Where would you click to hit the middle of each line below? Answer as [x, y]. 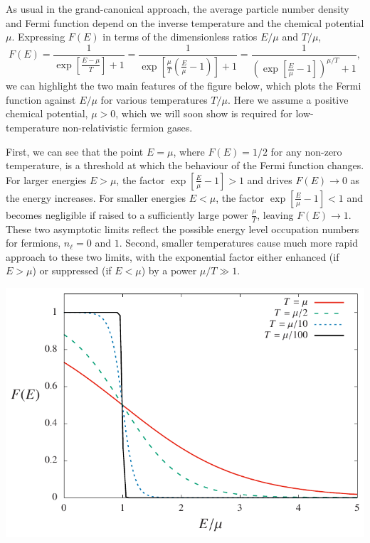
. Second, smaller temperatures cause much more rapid [238, 243]
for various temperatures [154, 99]
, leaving [275, 214]
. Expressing [38, 37]
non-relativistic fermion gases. [127, 127]
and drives [270, 179]
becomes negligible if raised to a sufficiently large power [127, 214]
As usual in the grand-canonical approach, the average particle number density [178, 9]
